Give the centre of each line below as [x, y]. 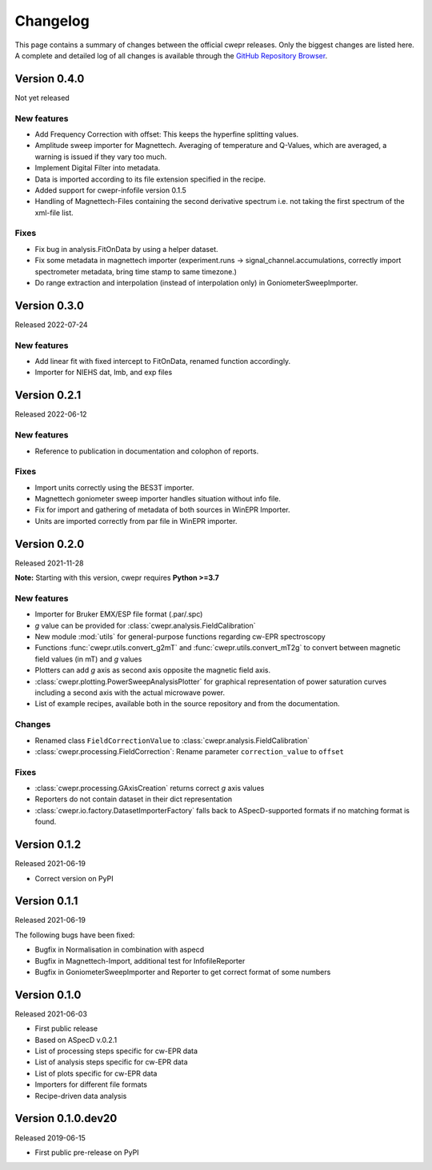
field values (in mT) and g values [88, 659]
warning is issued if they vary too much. [101, 157]
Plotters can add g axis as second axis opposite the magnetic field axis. [153, 670]
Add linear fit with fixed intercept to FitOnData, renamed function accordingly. [163, 361]
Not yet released [42, 98]
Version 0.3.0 [49, 305]
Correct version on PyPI [74, 878]
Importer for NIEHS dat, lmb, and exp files [104, 373]
